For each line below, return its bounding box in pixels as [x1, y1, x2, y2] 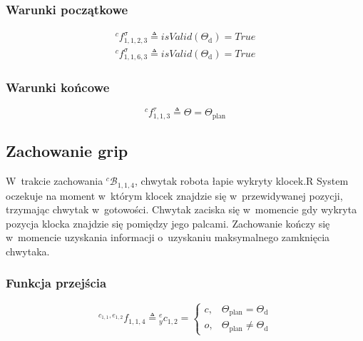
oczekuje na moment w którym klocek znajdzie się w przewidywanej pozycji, [6, 188, 343, 203]
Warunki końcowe [6, 78, 110, 96]
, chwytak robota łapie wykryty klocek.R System [135, 173, 349, 188]
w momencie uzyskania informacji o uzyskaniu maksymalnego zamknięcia [6, 230, 330, 245]
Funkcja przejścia [6, 274, 107, 292]
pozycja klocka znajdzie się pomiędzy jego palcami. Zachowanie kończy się [6, 215, 330, 230]
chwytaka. [6, 243, 50, 258]
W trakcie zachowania [6, 173, 103, 188]
